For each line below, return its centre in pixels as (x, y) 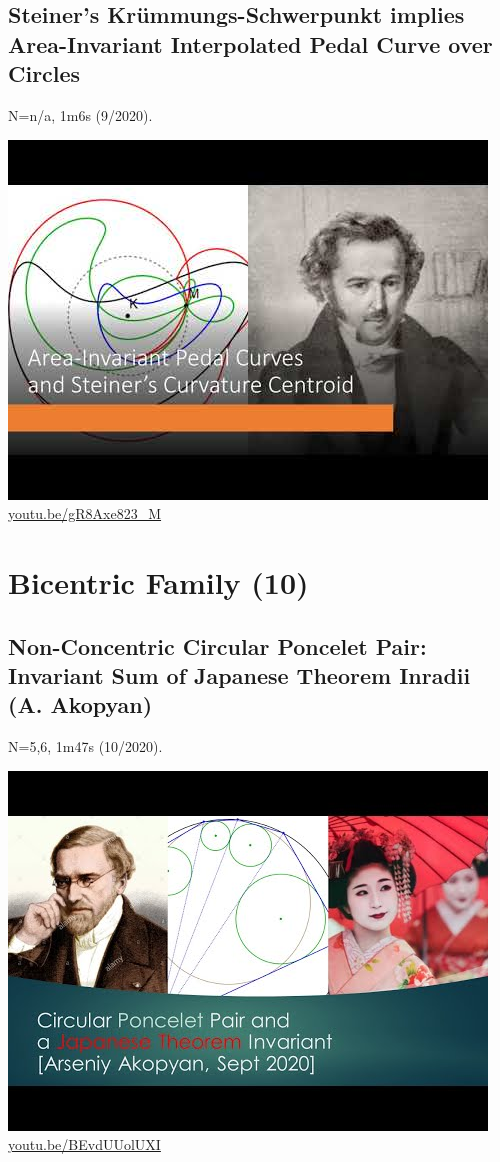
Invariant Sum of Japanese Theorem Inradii (239, 674)
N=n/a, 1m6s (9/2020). (80, 114)
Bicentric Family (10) (158, 581)
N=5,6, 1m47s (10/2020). (85, 746)
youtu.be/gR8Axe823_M (85, 513)
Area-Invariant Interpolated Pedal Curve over (250, 43)
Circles (44, 73)
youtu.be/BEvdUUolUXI (84, 1144)
